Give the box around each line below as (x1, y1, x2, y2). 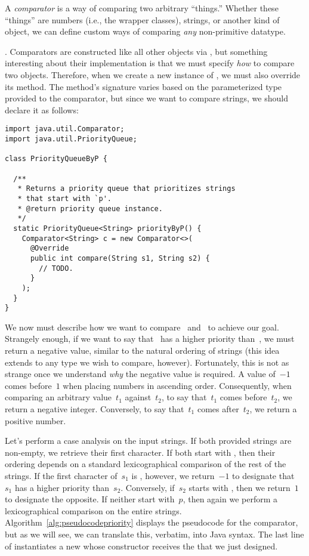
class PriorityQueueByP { (5, 155, 107, 163)
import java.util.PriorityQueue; (5, 135, 137, 143)
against (125, 391, 152, 403)
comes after (197, 402, 239, 415)
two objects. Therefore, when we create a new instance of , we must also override (5, 68, 301, 81)
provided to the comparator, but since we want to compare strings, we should (5, 92, 288, 104)
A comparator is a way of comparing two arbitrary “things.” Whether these (5, 2, 279, 14)
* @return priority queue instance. (17, 204, 163, 213)
